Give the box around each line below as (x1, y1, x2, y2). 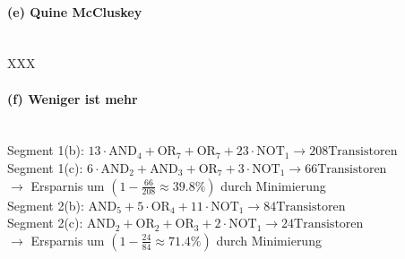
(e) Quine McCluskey (7, 2, 142, 21)
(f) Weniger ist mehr (7, 89, 138, 108)
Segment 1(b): (7, 141, 84, 160)
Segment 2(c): (7, 213, 83, 232)
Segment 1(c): (7, 158, 83, 177)
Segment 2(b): (7, 195, 84, 214)
